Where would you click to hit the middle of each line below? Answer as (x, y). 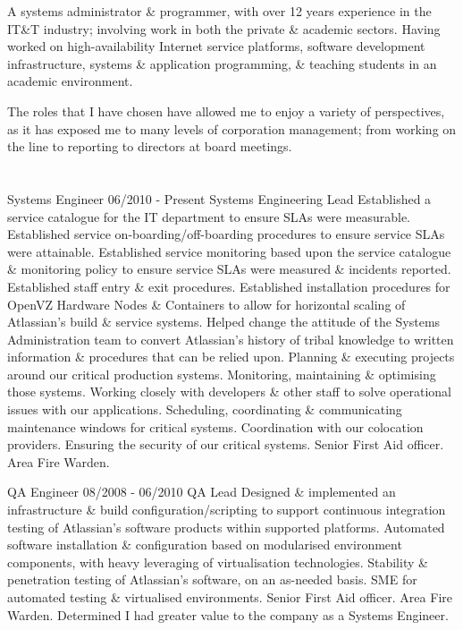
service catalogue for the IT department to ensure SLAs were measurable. (209, 216)
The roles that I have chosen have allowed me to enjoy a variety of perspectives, (226, 111)
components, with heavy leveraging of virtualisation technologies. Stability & (218, 562)
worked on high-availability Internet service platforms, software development (216, 46)
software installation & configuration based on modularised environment (205, 545)
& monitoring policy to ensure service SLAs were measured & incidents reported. (229, 269)
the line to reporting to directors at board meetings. (150, 146)
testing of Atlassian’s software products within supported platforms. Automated (226, 527)
